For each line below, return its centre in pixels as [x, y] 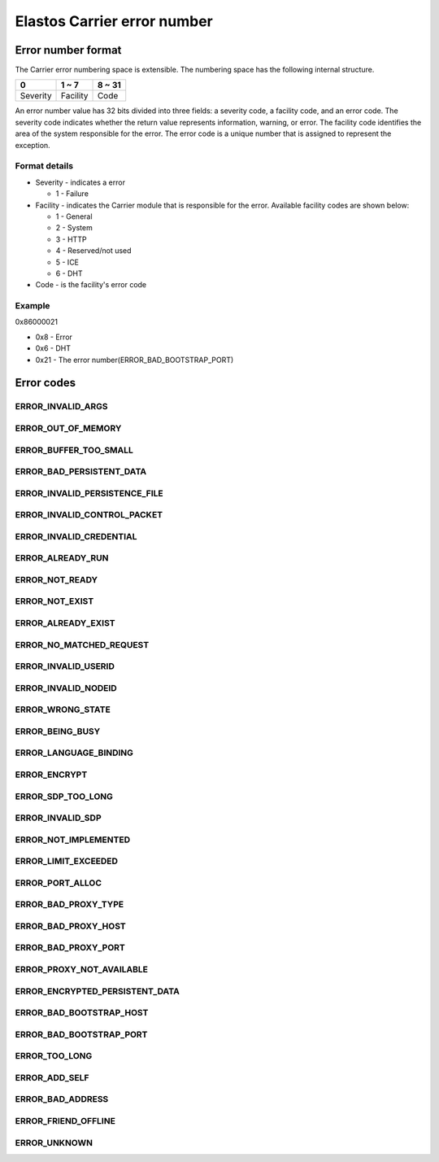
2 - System [74, 228]
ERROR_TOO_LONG [54, 1056]
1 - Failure [72, 194]
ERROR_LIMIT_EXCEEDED [66, 861]
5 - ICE [67, 262]
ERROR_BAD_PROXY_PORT [70, 948]
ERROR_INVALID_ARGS [62, 407]
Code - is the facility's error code [91, 285]
